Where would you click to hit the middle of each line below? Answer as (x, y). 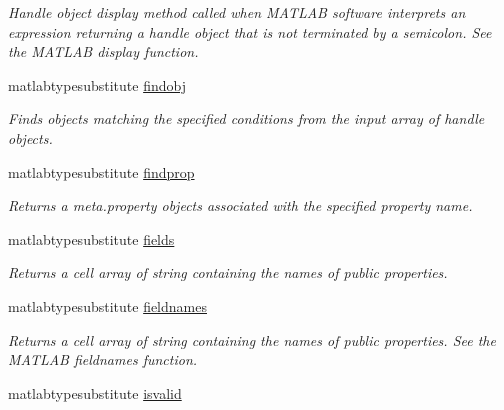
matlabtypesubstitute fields (91, 238)
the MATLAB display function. (103, 51)
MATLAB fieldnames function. (103, 359)
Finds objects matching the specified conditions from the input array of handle (246, 118)
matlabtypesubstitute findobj (97, 84)
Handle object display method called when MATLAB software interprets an (237, 12)
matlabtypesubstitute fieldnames (107, 305)
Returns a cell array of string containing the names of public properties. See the (252, 339)
